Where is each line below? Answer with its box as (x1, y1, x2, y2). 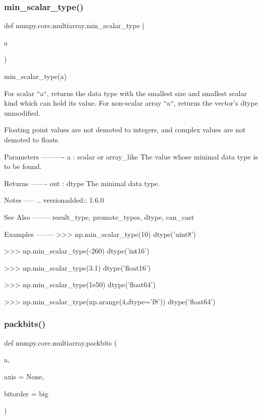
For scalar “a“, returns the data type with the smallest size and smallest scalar (4, 88, 247, 98)
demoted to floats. (4, 134, 60, 144)
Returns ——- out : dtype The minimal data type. (4, 178, 160, 188)
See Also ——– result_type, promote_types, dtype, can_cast (4, 211, 194, 222)
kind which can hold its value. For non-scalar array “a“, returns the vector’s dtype (4, 98, 258, 108)
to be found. (4, 161, 42, 172)
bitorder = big (4, 388, 49, 398)
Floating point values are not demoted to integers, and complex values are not (4, 124, 246, 135)
